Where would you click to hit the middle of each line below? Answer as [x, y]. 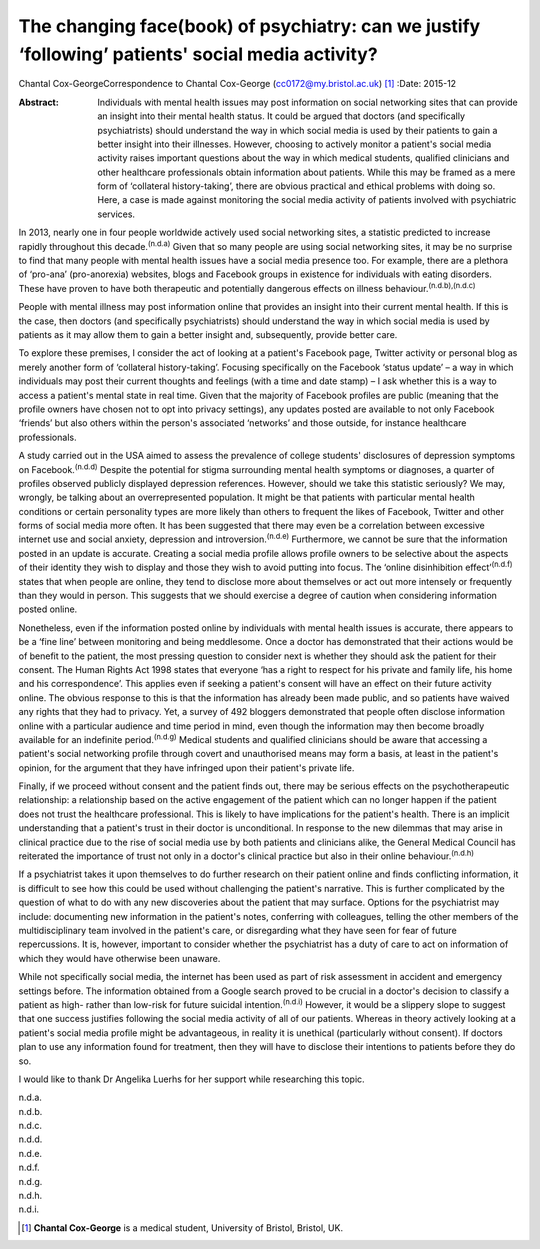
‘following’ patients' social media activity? [198, 54]
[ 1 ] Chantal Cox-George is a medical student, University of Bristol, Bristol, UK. [182, 1227]
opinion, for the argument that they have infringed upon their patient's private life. [186, 767]
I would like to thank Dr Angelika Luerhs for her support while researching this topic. [191, 1079]
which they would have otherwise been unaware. [119, 958]
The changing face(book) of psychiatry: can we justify [249, 26]
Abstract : [38, 102]
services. [116, 214]
